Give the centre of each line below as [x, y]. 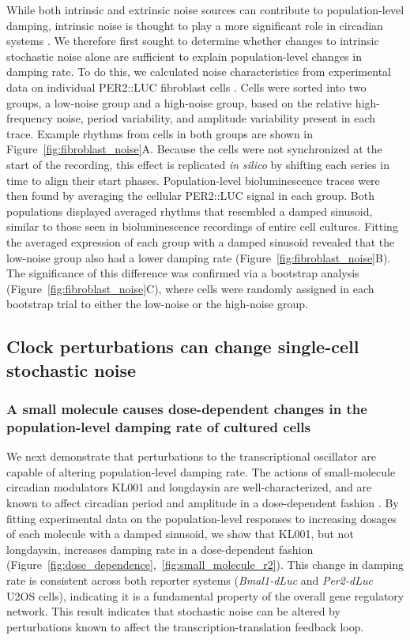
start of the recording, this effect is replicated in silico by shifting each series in [198, 164]
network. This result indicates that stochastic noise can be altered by [173, 611]
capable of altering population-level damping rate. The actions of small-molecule [201, 471]
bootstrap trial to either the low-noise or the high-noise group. [157, 304]
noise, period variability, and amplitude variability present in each [216, 118]
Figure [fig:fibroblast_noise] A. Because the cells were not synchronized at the [194, 149]
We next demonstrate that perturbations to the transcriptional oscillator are [192, 456]
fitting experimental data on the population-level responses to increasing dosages [202, 518]
